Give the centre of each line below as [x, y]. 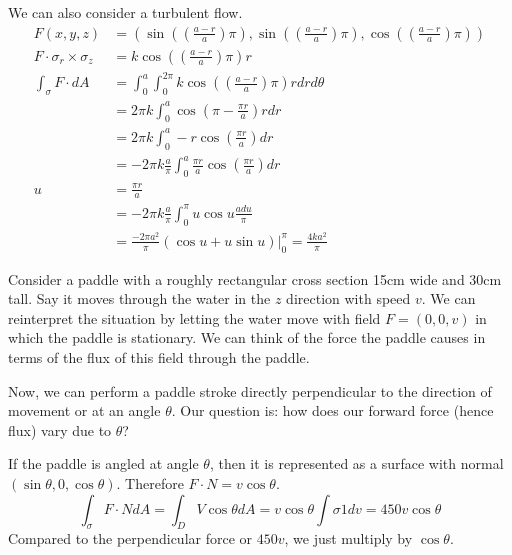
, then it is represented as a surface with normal [356, 463]
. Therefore [150, 482]
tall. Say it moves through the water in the [139, 298]
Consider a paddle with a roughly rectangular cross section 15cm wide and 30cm [255, 278]
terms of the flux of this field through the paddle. [159, 356]
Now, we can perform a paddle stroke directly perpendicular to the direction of [250, 390]
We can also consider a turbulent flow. [125, 12]
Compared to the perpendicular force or [130, 538]
